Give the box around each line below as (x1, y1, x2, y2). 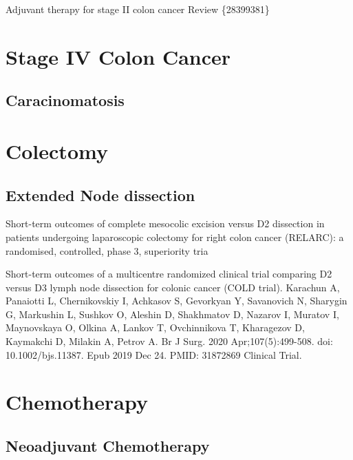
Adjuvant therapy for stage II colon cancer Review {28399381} (6, 2, 270, 16)
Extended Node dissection (6, 184, 195, 205)
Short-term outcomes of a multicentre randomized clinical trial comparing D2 (6, 266, 332, 281)
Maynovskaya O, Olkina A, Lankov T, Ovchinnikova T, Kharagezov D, (6, 320, 305, 335)
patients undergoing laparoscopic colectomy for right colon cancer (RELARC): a (6, 229, 344, 244)
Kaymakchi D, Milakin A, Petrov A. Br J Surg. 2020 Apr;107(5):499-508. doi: (6, 334, 333, 348)
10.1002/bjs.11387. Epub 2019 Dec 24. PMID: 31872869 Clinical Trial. (6, 347, 302, 362)
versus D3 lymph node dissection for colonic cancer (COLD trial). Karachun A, (6, 280, 340, 294)
